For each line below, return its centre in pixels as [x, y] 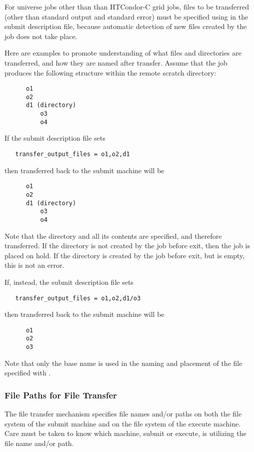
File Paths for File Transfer [61, 395]
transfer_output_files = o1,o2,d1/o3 [78, 298]
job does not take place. [41, 36]
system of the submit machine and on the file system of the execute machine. [123, 423]
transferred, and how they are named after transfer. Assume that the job [116, 62]
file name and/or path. [39, 443]
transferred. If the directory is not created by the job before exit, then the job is [127, 246]
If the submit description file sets [55, 138]
